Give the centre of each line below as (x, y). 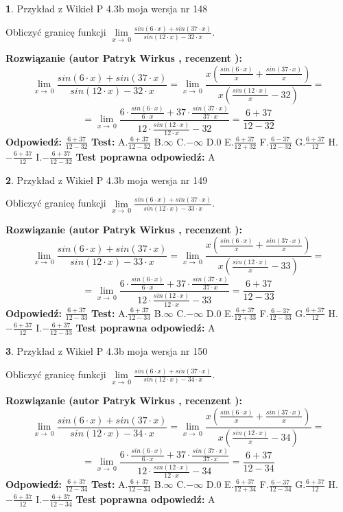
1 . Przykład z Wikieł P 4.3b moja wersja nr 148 (107, 8)
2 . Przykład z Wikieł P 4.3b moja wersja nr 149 (107, 179)
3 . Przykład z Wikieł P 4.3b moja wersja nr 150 (107, 351)
